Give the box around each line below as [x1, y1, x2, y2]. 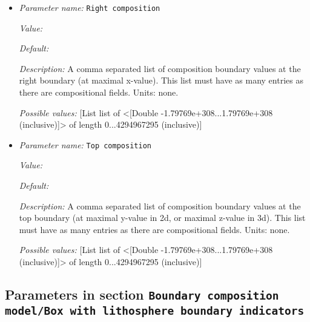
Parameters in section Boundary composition [5, 285, 279, 304]
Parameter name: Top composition [19, 138, 151, 151]
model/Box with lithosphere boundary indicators [5, 304, 305, 317]
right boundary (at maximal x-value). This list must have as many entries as [19, 74, 303, 87]
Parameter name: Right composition [19, 1, 160, 13]
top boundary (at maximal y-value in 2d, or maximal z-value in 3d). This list [19, 211, 306, 224]
